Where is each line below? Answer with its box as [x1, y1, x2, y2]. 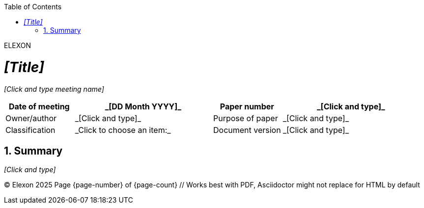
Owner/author [5, 113, 57, 123]
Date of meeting [8, 101, 70, 111]
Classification [5, 125, 56, 135]
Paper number [220, 101, 274, 111]
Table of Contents [4, 2, 62, 11]
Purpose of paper [213, 113, 278, 123]
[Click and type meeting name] [4, 84, 104, 93]
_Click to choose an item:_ [75, 125, 171, 135]
